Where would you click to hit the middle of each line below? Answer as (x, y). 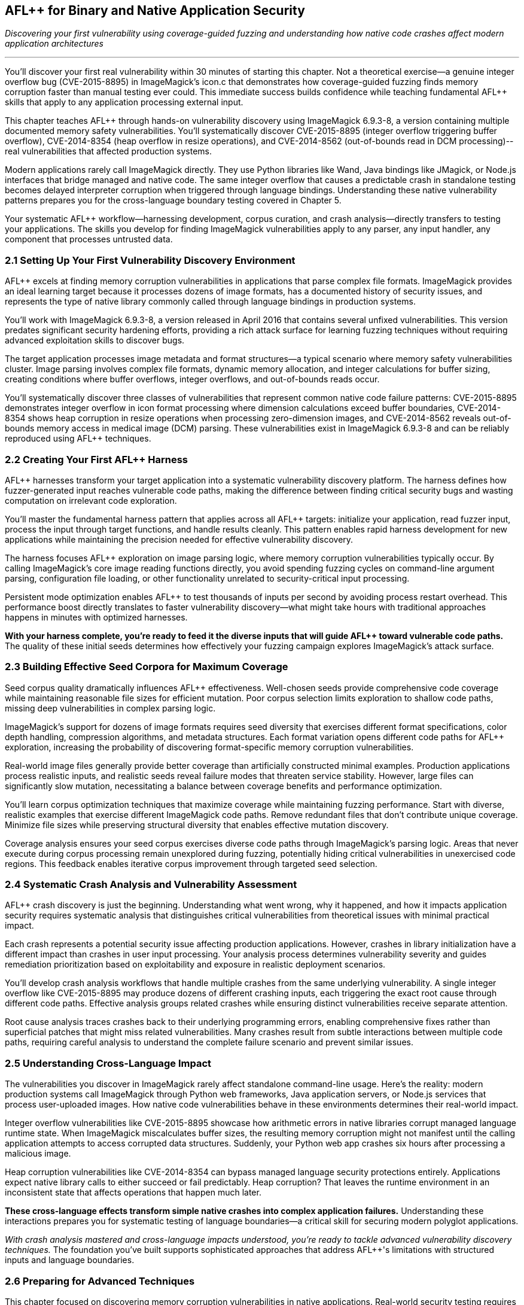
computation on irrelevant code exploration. (91, 500)
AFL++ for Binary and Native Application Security (155, 10)
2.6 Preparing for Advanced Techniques (100, 1281)
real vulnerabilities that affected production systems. (108, 151)
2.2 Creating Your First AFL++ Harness (96, 459)
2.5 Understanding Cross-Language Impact (108, 1063)
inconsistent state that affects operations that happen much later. (133, 1193)
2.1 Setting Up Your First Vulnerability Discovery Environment (150, 260)
